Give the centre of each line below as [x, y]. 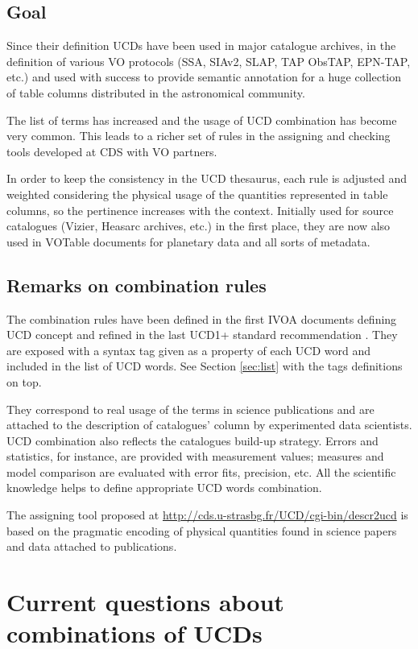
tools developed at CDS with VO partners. [112, 151]
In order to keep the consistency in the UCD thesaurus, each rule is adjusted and [207, 178]
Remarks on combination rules [137, 285]
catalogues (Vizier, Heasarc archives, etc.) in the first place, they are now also [199, 226]
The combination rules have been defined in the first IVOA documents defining [202, 318]
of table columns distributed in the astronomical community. [156, 92]
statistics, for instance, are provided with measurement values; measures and [195, 456]
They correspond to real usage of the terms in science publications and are [190, 409]
